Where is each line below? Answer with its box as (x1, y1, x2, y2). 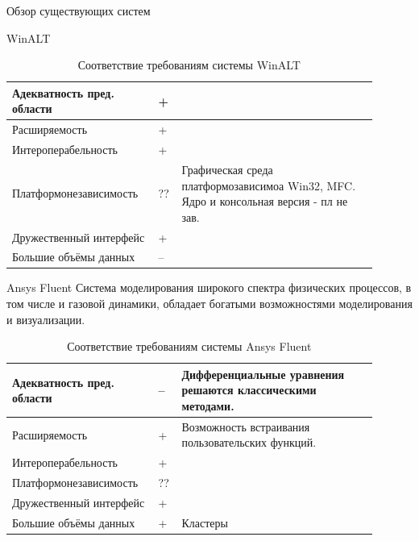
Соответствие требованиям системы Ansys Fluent (67, 338, 312, 355)
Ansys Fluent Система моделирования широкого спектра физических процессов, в (6, 279, 412, 296)
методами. (181, 397, 234, 414)
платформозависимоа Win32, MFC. (181, 177, 356, 194)
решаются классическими (181, 381, 317, 398)
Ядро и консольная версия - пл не (181, 193, 348, 210)
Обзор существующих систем (6, 2, 151, 19)
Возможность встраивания (181, 418, 310, 435)
